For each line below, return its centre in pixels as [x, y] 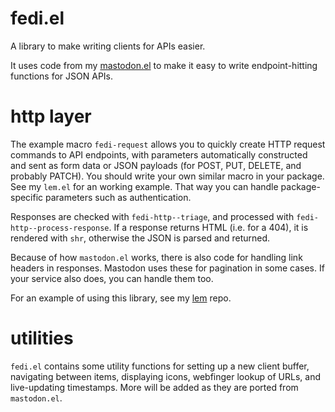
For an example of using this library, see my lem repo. [121, 298]
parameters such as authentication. [118, 197]
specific [27, 197]
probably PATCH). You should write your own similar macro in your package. [167, 176]
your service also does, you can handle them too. [112, 278]
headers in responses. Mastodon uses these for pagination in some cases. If [167, 268]
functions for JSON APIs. [62, 76]
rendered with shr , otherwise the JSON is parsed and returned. [140, 238]
